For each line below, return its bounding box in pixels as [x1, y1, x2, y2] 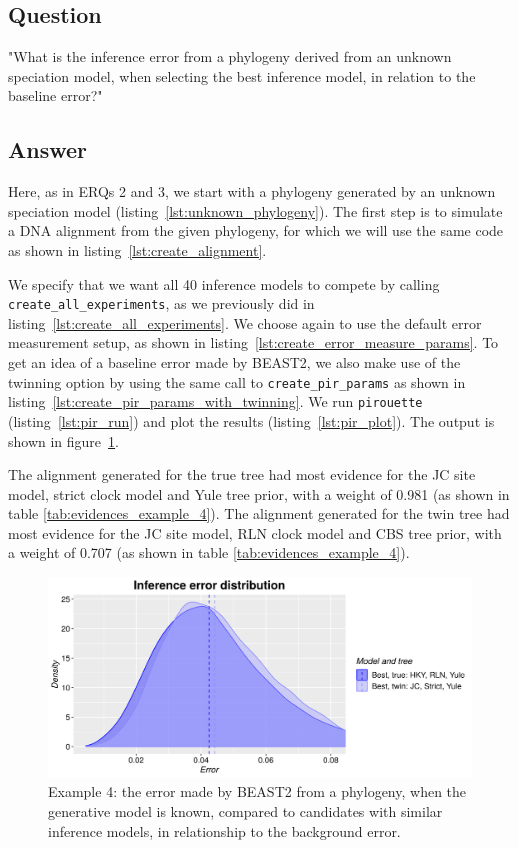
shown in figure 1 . [8, 430, 119, 451]
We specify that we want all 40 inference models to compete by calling [8, 273, 440, 294]
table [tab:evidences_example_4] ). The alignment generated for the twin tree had [8, 503, 510, 524]
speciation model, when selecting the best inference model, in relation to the [8, 65, 476, 86]
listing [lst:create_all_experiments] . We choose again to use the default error [8, 312, 482, 333]
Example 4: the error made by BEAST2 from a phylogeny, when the [48, 781, 467, 802]
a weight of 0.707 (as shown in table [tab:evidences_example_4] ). [8, 542, 410, 563]
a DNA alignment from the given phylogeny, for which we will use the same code [8, 220, 504, 241]
